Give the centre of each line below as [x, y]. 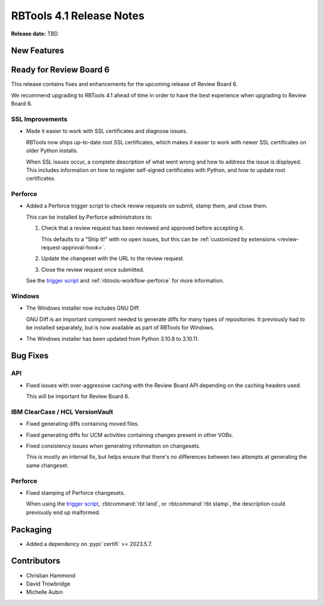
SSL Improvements [39, 119]
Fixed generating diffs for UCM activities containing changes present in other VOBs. [130, 435]
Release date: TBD [34, 34]
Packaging [31, 529]
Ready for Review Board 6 [60, 70]
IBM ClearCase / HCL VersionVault [62, 412]
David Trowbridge [48, 584]
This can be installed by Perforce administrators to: [89, 217]
